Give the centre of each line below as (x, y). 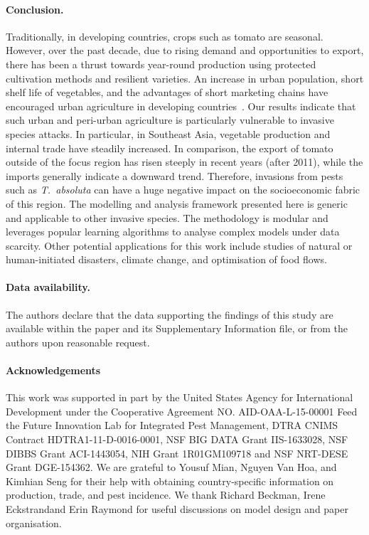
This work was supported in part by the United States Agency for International (180, 397)
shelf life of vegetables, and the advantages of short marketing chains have (167, 92)
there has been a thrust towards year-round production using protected (161, 64)
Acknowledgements (53, 370)
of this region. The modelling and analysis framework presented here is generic (177, 203)
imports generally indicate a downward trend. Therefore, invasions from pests (175, 175)
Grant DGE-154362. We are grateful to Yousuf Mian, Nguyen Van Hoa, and (171, 467)
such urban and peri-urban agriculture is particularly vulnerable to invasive (170, 120)
